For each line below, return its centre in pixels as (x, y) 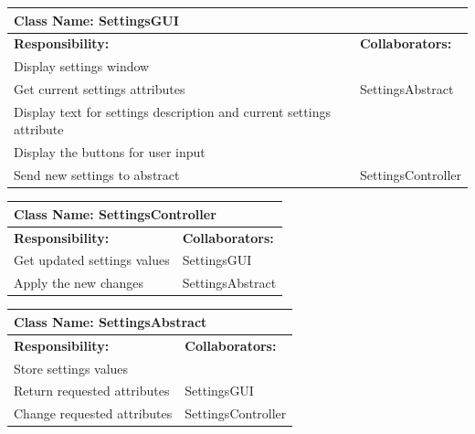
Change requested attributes (93, 413)
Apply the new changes (79, 283)
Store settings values (71, 368)
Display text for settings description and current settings (172, 111)
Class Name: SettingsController (115, 213)
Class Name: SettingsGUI (96, 20)
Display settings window (82, 66)
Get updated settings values (92, 260)
